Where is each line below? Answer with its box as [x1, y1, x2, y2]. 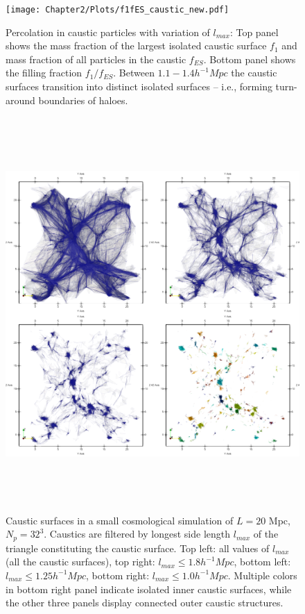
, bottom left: [234, 554, 291, 569]
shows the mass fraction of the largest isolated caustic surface [6, 38, 267, 53]
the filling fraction [6, 65, 82, 80]
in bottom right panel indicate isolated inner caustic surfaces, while [6, 581, 292, 596]
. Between [113, 65, 155, 80]
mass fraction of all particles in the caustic [6, 51, 186, 66]
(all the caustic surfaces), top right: [6, 554, 155, 569]
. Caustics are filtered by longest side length [44, 526, 231, 541]
